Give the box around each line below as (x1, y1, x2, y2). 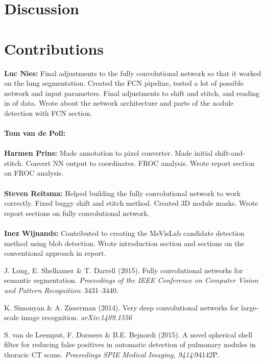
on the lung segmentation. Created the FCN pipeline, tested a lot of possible (4, 78, 244, 88)
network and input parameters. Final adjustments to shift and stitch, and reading (4, 87, 260, 98)
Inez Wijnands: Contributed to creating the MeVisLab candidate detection (4, 228, 245, 238)
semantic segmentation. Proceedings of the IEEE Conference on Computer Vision (4, 275, 258, 285)
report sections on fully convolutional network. (4, 207, 150, 218)
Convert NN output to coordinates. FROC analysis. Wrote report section (26, 157, 255, 168)
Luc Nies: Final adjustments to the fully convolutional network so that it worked (4, 67, 261, 78)
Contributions (4, 38, 104, 59)
